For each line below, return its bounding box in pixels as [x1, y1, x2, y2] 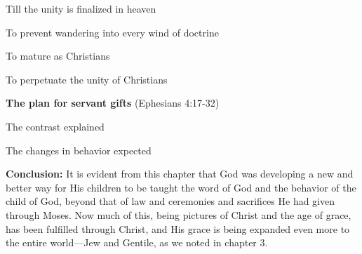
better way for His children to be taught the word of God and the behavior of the [6, 180, 356, 194]
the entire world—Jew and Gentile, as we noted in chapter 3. [6, 235, 268, 250]
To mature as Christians [6, 48, 110, 63]
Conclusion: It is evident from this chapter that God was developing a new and [6, 166, 354, 181]
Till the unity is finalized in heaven [6, 1, 156, 15]
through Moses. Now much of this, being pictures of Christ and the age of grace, [6, 207, 351, 222]
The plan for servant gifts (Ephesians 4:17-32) [6, 95, 220, 110]
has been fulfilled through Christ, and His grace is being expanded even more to [6, 221, 350, 236]
